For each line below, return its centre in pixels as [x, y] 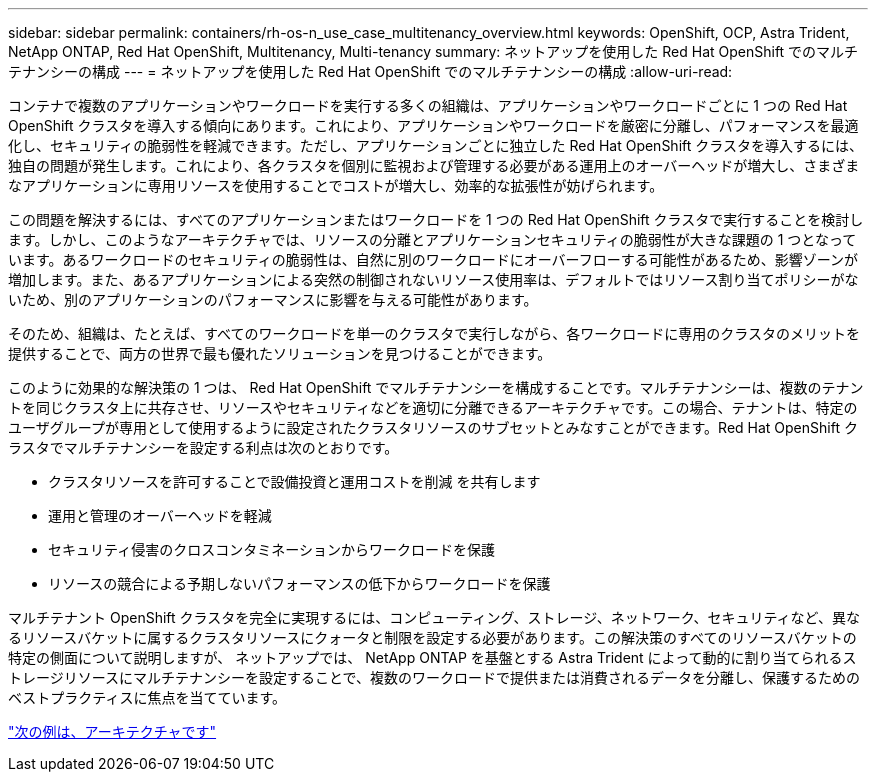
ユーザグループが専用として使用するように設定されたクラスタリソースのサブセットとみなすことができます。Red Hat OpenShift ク [433, 427]
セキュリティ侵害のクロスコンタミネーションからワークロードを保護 [271, 549]
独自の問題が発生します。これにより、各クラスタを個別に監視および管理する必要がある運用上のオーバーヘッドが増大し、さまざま [434, 165]
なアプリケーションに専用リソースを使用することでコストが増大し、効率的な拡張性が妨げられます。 [336, 185]
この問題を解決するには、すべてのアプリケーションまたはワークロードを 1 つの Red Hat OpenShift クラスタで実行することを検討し [436, 219]
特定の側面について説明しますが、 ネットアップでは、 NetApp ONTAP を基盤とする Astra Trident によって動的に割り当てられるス [432, 657]
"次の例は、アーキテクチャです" [112, 731]
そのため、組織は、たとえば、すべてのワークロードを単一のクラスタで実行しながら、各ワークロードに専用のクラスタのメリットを [434, 333]
